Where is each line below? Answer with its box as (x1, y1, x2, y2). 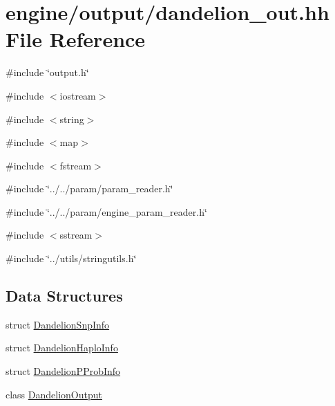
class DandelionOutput (6, 387, 102, 401)
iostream (59, 88, 96, 102)
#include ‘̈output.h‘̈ (6, 65, 89, 80)
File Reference (6, 25, 146, 53)
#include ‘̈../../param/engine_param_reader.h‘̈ (6, 204, 207, 219)
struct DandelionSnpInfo (6, 317, 110, 331)
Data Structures (6, 285, 123, 306)
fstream (59, 158, 92, 172)
